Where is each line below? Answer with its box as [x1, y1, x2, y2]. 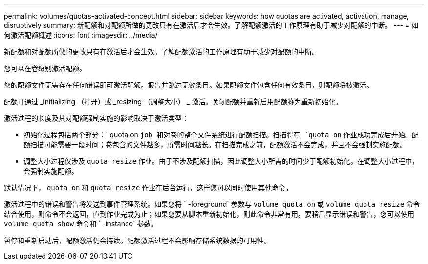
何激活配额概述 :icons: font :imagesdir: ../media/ [4, 31, 158, 39]
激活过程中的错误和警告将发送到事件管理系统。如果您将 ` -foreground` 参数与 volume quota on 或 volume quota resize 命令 [4, 200, 420, 208]
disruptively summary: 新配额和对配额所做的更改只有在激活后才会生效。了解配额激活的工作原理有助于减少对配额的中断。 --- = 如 [4, 21, 419, 29]
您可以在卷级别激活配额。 [4, 64, 86, 72]
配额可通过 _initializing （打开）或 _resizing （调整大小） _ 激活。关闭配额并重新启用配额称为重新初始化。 [4, 97, 342, 106]
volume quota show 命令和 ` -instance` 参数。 [4, 220, 158, 228]
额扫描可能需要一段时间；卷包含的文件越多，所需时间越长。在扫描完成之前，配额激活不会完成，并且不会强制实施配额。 [23, 140, 407, 149]
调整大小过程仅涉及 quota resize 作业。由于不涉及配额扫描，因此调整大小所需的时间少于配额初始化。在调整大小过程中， [23, 157, 419, 165]
